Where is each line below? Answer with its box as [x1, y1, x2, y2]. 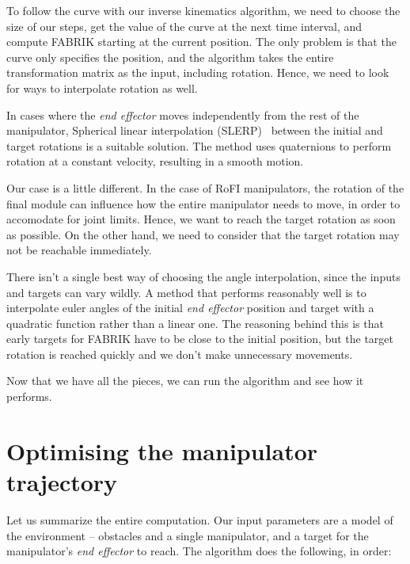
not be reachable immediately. [6, 242, 152, 258]
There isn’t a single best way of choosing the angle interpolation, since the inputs [6, 268, 401, 284]
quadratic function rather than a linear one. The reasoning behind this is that [6, 314, 384, 331]
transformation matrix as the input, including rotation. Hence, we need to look [6, 64, 389, 81]
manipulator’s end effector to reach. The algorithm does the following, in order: [6, 543, 392, 559]
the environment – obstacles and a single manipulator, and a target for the [6, 527, 369, 543]
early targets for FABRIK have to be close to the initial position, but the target [6, 330, 394, 347]
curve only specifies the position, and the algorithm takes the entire [6, 48, 334, 65]
